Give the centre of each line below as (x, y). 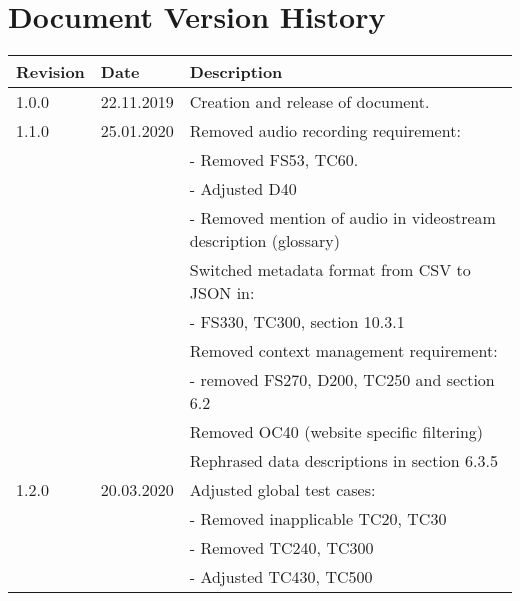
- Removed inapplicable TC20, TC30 (318, 519)
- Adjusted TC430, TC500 (281, 577)
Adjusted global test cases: (282, 490)
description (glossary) (264, 241)
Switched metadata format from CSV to (330, 270)
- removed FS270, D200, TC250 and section (342, 380)
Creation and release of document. (309, 102)
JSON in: (222, 293)
